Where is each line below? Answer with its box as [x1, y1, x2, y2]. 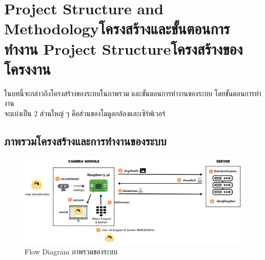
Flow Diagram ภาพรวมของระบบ [25, 246, 117, 256]
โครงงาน [4, 58, 51, 79]
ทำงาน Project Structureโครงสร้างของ [4, 38, 243, 59]
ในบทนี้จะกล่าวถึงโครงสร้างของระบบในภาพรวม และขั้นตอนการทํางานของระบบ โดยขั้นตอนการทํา [4, 88, 261, 98]
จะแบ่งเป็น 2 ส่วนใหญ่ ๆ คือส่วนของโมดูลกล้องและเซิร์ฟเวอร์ [4, 107, 166, 118]
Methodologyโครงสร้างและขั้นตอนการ [4, 18, 230, 39]
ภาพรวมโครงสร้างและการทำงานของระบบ [4, 133, 167, 148]
